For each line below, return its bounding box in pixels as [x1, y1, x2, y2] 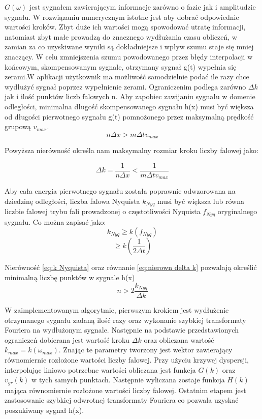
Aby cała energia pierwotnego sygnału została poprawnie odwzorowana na [5, 186, 236, 196]
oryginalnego [217, 206, 257, 217]
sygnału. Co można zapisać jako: [5, 216, 106, 227]
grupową [5, 121, 31, 132]
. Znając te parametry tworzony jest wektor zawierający [58, 344, 233, 355]
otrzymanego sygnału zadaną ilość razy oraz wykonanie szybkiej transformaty [5, 314, 246, 325]
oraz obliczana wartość [144, 334, 214, 345]
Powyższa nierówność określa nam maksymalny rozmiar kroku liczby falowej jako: [5, 145, 258, 156]
